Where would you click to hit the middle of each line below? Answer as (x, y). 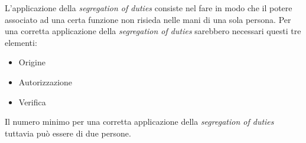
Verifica (32, 102)
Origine (32, 62)
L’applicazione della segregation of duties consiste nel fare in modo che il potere (149, 8)
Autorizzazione (45, 82)
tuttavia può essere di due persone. (68, 133)
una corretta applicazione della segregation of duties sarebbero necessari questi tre (153, 31)
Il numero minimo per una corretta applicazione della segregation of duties (139, 122)
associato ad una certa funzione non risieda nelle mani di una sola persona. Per (148, 19)
